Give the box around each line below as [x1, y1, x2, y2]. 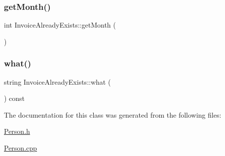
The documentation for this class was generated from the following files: [4, 109, 222, 120]
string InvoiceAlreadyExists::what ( [4, 76, 111, 87]
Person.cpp [4, 143, 37, 153]
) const [4, 93, 25, 103]
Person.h [4, 126, 30, 136]
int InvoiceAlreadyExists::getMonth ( [4, 20, 116, 30]
